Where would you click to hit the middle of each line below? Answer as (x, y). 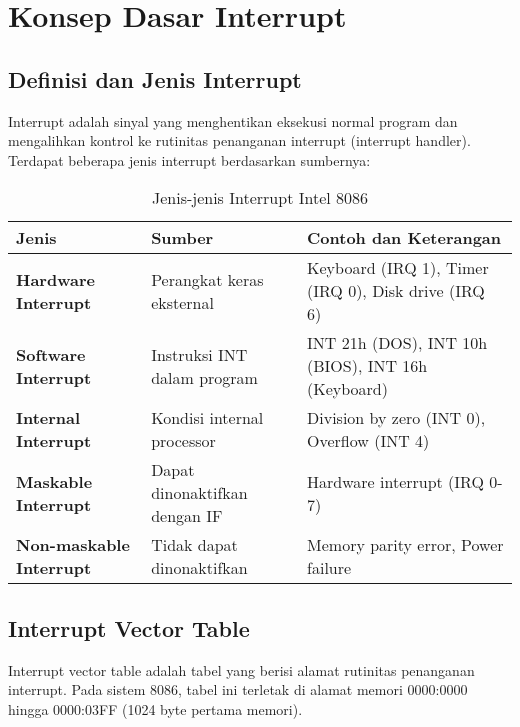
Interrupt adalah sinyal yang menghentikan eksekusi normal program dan (233, 120)
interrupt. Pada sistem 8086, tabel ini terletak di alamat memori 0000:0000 (238, 689)
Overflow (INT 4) (368, 441)
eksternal (182, 302)
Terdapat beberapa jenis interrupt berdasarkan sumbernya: (189, 159)
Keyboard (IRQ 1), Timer (398, 268)
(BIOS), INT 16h (367, 366)
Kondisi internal (207, 418)
